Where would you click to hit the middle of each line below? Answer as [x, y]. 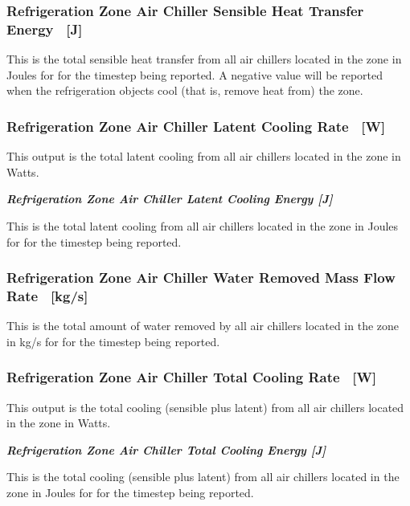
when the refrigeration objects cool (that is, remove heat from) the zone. [185, 90]
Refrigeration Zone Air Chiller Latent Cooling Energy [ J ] [170, 199]
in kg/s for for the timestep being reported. [113, 341]
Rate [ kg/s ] [47, 295]
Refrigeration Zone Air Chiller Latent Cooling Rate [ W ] [196, 126]
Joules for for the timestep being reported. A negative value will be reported [195, 74]
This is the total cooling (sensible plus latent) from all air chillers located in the [203, 477]
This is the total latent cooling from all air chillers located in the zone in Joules [203, 225]
